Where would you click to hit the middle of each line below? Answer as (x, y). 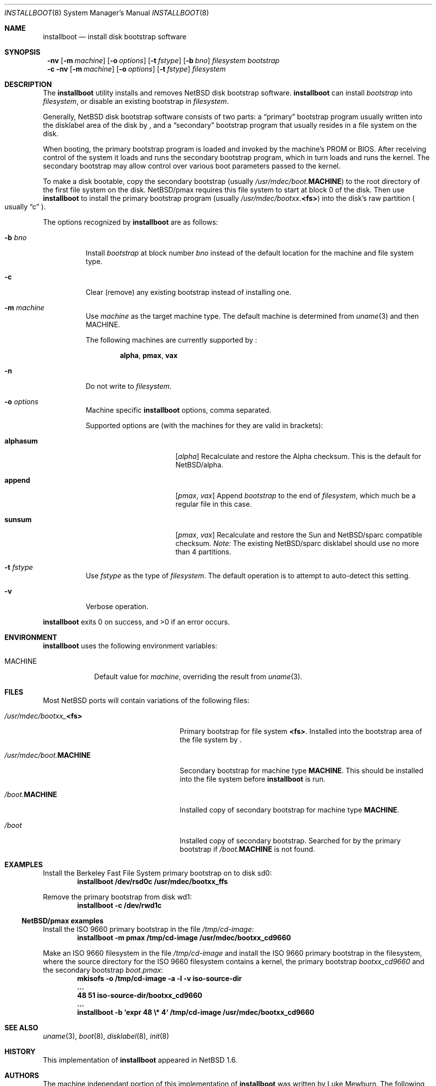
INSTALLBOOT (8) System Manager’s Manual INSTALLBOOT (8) (107, 13)
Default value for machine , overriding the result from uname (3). (198, 677)
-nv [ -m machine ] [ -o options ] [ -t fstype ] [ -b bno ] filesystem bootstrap (164, 60)
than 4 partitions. (203, 552)
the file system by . (211, 740)
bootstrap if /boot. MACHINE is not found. (247, 849)
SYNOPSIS (23, 52)
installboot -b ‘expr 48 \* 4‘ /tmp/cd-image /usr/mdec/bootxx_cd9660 (196, 1012)
